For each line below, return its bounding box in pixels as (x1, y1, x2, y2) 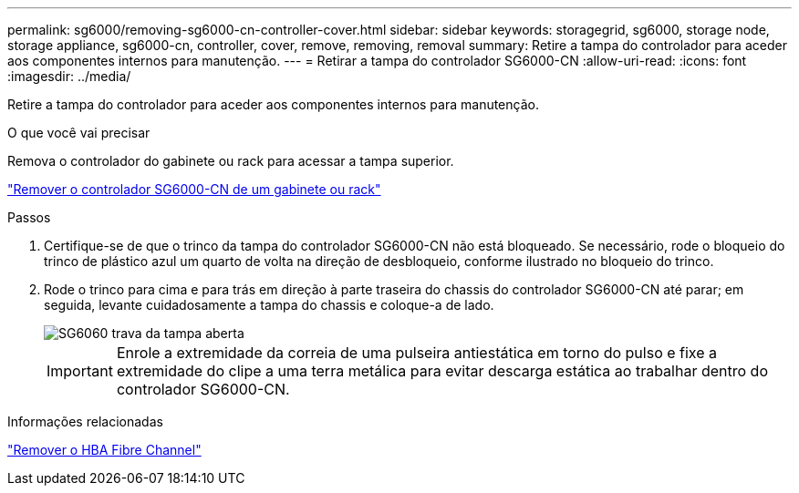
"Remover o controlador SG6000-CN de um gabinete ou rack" (7, 181, 381, 197)
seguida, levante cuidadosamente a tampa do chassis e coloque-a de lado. (44, 297, 494, 313)
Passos (7, 210, 51, 225)
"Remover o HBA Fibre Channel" (7, 442, 202, 457)
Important (47, 362, 113, 380)
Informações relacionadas (7, 414, 163, 429)
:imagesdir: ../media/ (7, 68, 131, 84)
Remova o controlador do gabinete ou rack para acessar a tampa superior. (7, 153, 454, 169)
